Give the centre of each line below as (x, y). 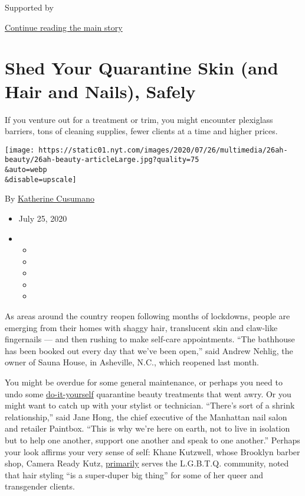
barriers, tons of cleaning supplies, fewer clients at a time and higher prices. (141, 131)
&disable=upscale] (41, 179)
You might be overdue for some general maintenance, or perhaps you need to (144, 382)
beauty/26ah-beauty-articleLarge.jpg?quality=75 (102, 160)
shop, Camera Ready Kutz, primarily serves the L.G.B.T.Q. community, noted (147, 463)
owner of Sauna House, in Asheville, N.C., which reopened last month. (132, 362)
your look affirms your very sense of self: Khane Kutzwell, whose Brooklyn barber (152, 451)
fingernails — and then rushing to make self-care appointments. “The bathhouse (150, 339)
